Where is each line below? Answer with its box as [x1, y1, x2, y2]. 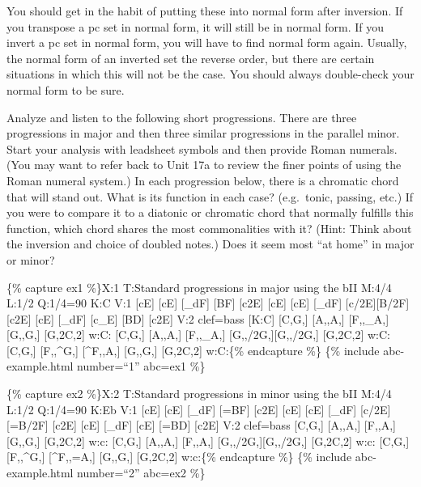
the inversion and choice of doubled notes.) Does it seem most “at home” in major [6, 235, 415, 252]
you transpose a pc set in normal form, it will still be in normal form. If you [6, 18, 385, 35]
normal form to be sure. [6, 81, 125, 98]
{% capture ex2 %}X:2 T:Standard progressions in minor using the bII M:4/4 [6, 385, 392, 402]
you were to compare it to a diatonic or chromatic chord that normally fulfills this [6, 204, 414, 221]
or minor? [6, 251, 55, 268]
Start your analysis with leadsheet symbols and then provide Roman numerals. [6, 140, 398, 157]
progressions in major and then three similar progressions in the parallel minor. [6, 125, 400, 142]
